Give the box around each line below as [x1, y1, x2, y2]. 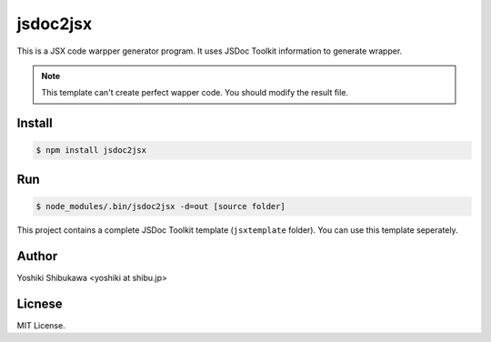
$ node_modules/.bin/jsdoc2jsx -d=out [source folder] [35, 201, 286, 211]
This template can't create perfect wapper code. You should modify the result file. [41, 87, 349, 98]
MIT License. [16, 319, 65, 331]
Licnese [16, 296, 63, 311]
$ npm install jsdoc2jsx [35, 146, 147, 156]
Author [16, 248, 58, 264]
